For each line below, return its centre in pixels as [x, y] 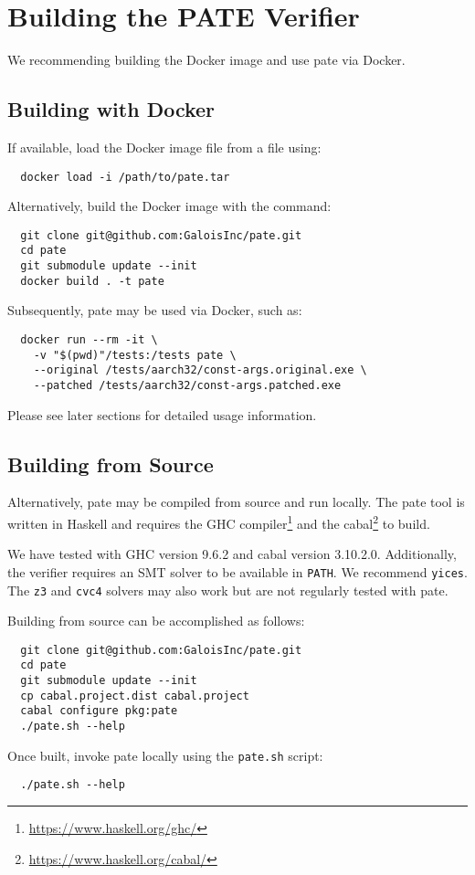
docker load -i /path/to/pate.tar [125, 177]
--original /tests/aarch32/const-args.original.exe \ [200, 370]
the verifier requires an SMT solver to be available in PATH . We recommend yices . [237, 571]
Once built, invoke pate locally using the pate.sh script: [165, 755]
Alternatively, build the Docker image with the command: [169, 206]
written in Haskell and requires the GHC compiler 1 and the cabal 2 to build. [219, 522]
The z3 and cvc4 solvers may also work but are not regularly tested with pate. [228, 590]
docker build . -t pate [92, 281]
